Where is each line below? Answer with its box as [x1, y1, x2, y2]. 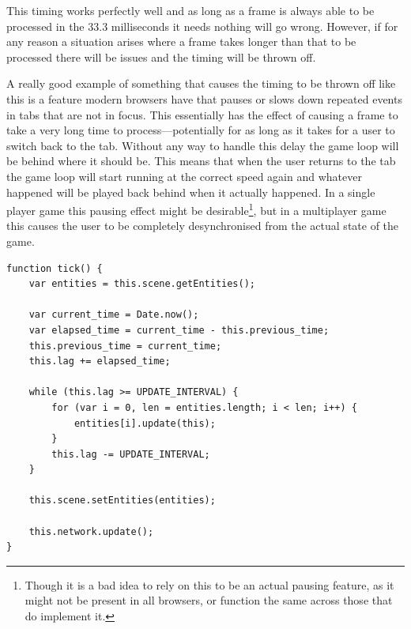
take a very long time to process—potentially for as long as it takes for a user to [6, 122, 395, 138]
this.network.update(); [28, 525, 154, 537]
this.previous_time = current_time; [28, 340, 222, 352]
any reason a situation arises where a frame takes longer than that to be [6, 33, 356, 50]
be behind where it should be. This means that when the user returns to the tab [6, 153, 396, 169]
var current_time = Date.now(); [28, 309, 199, 321]
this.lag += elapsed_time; [28, 356, 171, 367]
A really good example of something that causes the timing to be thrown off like [6, 75, 396, 92]
